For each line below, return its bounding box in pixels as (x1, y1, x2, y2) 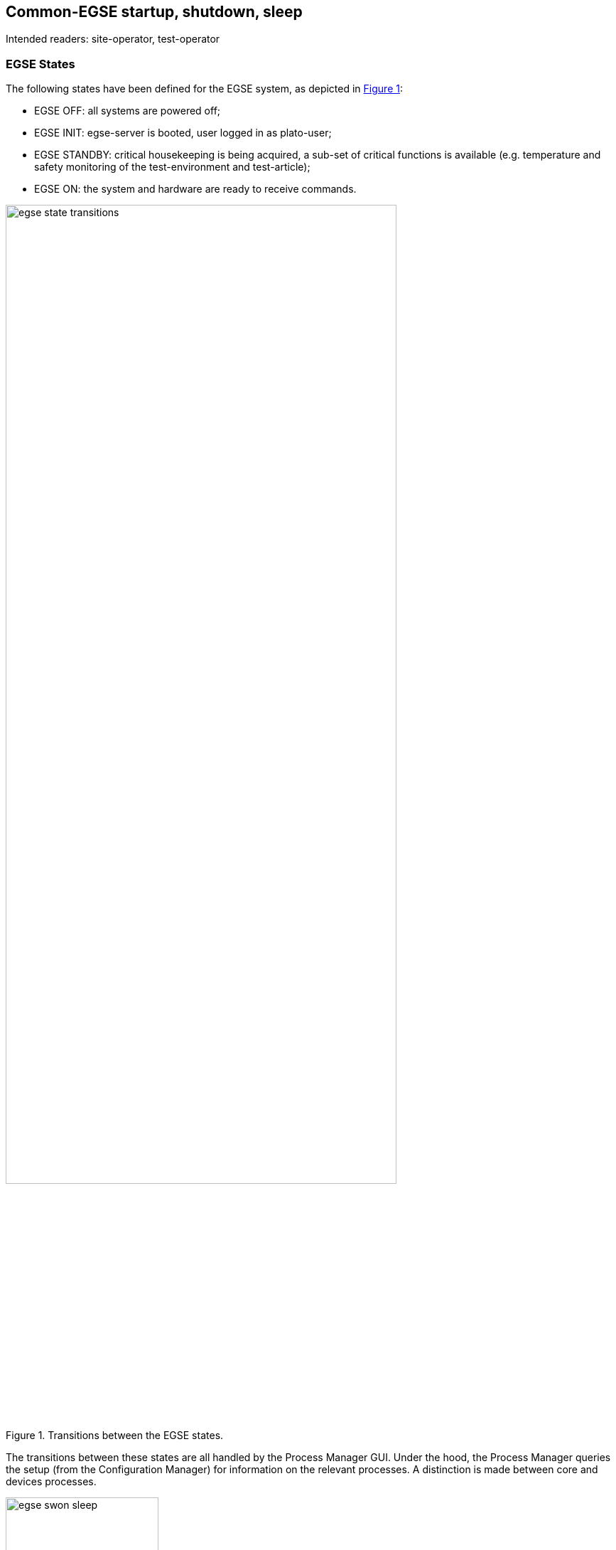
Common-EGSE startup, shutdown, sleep (6, 3, 303, 21)
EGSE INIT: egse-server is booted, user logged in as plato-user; (34, 127, 332, 139)
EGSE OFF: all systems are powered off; (34, 105, 221, 117)
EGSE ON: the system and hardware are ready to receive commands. (34, 183, 357, 196)
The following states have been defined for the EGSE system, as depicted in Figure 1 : (6, 82, 403, 95)
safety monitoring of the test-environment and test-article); (34, 161, 310, 173)
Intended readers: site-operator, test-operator (6, 33, 220, 46)
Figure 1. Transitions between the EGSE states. (6, 1428, 224, 1441)
